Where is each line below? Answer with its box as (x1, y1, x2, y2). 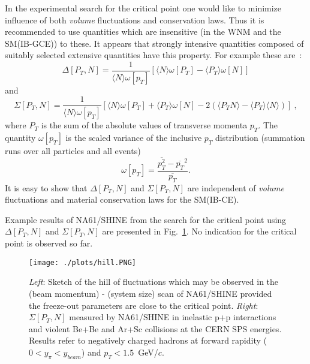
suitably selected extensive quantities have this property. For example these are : (5, 49, 302, 61)
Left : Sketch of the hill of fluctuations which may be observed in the (29, 275, 279, 288)
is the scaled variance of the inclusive (65, 131, 202, 144)
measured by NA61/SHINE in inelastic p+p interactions (69, 311, 276, 323)
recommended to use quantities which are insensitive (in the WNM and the (5, 25, 281, 38)
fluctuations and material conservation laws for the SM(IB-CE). (5, 193, 239, 206)
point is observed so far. (5, 237, 93, 249)
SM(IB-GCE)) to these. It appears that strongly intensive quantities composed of (5, 37, 304, 49)
